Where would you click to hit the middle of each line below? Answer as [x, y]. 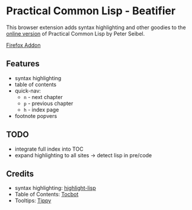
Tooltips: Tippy [33, 201]
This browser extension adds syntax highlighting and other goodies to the [96, 27]
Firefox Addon [23, 45]
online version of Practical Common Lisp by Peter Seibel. [76, 33]
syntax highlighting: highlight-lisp [55, 188]
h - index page [41, 109]
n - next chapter [43, 97]
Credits [20, 174]
